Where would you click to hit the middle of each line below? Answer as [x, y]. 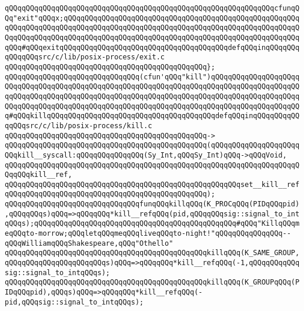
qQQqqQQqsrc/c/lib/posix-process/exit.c [85, 57]
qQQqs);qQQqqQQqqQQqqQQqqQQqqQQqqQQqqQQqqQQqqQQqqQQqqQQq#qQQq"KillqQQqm [152, 224]
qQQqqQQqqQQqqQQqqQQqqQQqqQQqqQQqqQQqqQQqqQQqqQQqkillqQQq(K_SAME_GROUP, [152, 253]
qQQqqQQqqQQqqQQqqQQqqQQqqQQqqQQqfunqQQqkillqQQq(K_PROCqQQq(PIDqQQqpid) [152, 204]
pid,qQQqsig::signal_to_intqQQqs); [74, 302]
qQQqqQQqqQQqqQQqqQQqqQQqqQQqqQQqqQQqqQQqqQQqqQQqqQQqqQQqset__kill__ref [152, 184]
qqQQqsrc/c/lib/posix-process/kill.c [78, 126]
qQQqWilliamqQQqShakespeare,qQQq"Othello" [89, 243]
